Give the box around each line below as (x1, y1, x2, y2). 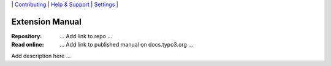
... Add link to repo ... (59, 32, 113, 39)
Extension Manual (11, 16, 82, 27)
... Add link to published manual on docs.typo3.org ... (59, 41, 193, 48)
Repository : (11, 32, 42, 39)
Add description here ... (11, 52, 71, 59)
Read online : (11, 41, 44, 48)
